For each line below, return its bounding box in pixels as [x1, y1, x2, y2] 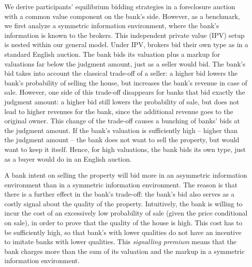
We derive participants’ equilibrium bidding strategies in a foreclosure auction [4, 1, 235, 11]
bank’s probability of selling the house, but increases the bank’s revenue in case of [4, 77, 247, 87]
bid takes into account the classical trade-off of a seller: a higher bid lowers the [4, 68, 237, 78]
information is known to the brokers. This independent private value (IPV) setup [4, 30, 245, 40]
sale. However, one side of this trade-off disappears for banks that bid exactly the [4, 87, 245, 97]
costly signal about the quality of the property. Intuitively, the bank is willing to [4, 198, 243, 208]
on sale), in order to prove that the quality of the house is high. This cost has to [4, 217, 242, 228]
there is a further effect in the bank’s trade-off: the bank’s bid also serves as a [4, 189, 235, 199]
